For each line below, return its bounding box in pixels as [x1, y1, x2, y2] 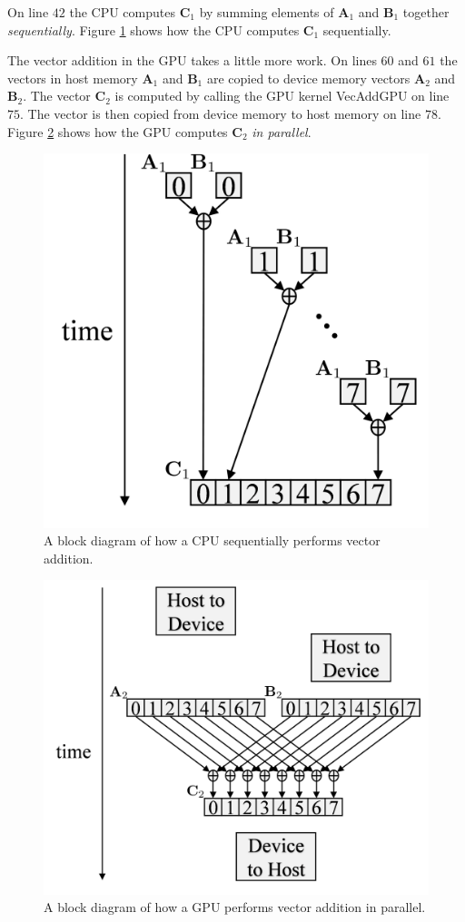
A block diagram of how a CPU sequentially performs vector [44, 531, 381, 550]
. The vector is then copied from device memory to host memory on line [20, 103, 421, 123]
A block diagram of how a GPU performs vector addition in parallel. [44, 897, 426, 917]
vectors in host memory [7, 68, 138, 87]
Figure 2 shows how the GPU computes [7, 122, 228, 141]
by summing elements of [199, 3, 334, 21]
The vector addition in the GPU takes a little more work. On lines [7, 51, 377, 70]
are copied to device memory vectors [206, 68, 411, 87]
